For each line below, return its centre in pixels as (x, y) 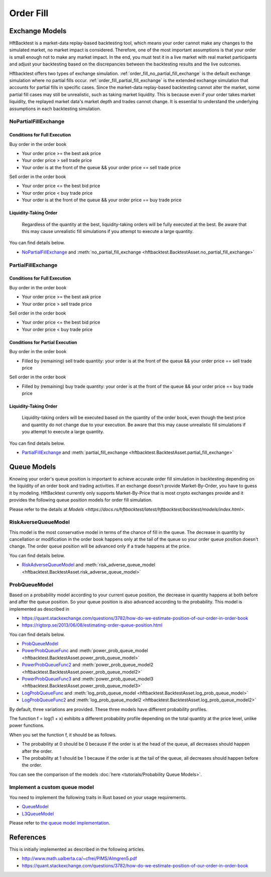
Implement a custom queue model (52, 787)
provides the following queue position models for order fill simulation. (81, 500)
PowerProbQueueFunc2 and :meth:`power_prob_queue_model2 (88, 665)
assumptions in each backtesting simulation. (55, 109)
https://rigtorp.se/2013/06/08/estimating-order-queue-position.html (92, 625)
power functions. (27, 726)
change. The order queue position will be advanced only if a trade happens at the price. (100, 546)
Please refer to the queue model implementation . (60, 823)
